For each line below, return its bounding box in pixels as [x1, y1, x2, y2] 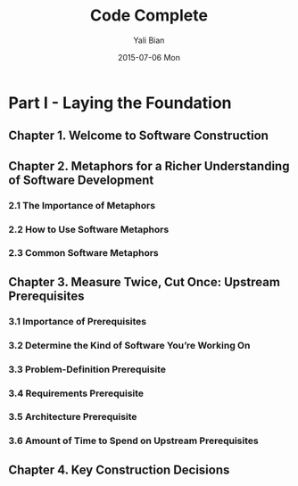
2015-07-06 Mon [118, 52, 180, 62]
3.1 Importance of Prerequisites [8, 315, 147, 327]
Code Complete [89, 5, 209, 26]
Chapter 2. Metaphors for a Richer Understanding [8, 158, 290, 174]
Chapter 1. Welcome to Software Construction [8, 128, 269, 144]
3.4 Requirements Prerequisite [8, 387, 145, 400]
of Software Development [8, 172, 154, 187]
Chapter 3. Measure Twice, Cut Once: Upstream [8, 274, 280, 290]
